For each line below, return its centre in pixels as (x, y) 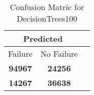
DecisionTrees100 (47, 18)
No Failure (59, 54)
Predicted (43, 38)
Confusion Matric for (47, 7)
